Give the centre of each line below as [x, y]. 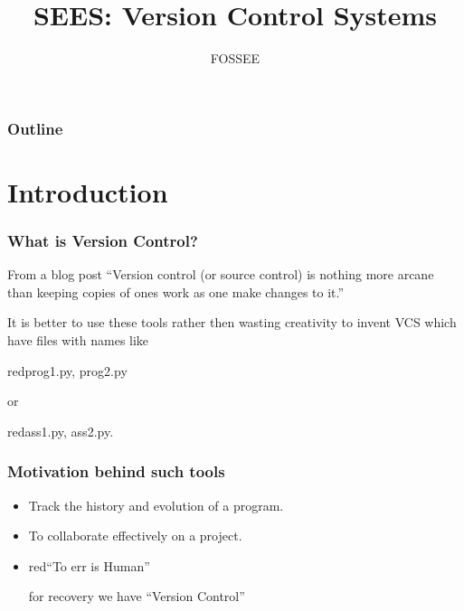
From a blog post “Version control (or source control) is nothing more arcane [221, 274]
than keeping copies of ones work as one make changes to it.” [176, 291]
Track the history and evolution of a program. [156, 505]
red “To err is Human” [89, 565]
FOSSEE [235, 58]
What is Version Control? [103, 240]
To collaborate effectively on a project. [135, 536]
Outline [35, 128]
